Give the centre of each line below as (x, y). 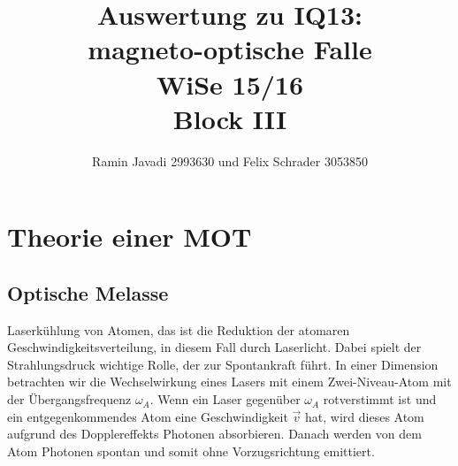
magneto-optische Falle (230, 49)
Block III (230, 118)
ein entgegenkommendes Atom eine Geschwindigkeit (148, 416)
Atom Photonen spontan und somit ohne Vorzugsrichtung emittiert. (191, 451)
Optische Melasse (88, 292)
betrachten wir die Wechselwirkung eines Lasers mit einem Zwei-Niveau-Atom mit (229, 382)
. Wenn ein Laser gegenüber (225, 399)
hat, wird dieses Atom (365, 416)
